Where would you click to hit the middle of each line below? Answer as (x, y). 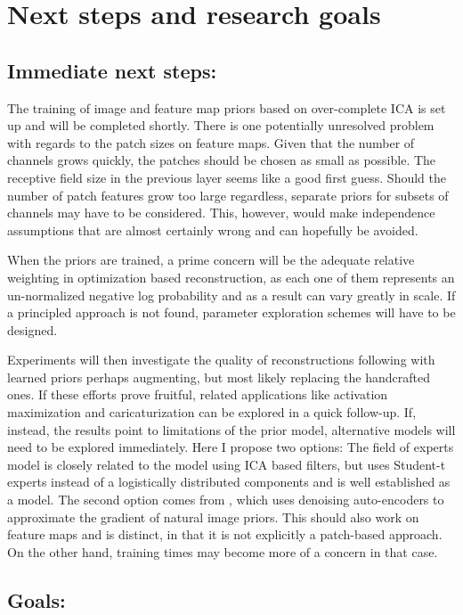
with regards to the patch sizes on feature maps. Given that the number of (211, 142)
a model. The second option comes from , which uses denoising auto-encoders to (226, 500)
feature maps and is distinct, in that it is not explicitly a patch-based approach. (225, 534)
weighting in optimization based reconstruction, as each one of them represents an (231, 277)
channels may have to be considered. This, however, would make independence (221, 213)
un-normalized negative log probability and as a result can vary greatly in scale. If (231, 295)
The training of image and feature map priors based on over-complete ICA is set (227, 107)
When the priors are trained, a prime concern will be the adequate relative (211, 260)
